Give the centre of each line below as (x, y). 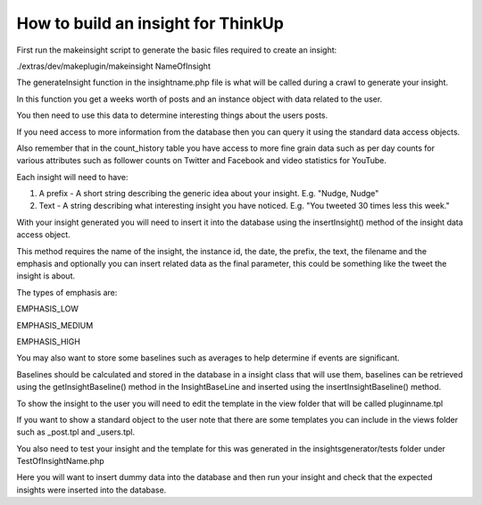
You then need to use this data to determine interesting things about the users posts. (172, 115)
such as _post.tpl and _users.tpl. (76, 432)
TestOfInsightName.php (60, 461)
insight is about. (46, 276)
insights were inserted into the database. (91, 490)
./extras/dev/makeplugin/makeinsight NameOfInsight (114, 66)
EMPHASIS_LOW (48, 309)
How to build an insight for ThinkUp (150, 23)
